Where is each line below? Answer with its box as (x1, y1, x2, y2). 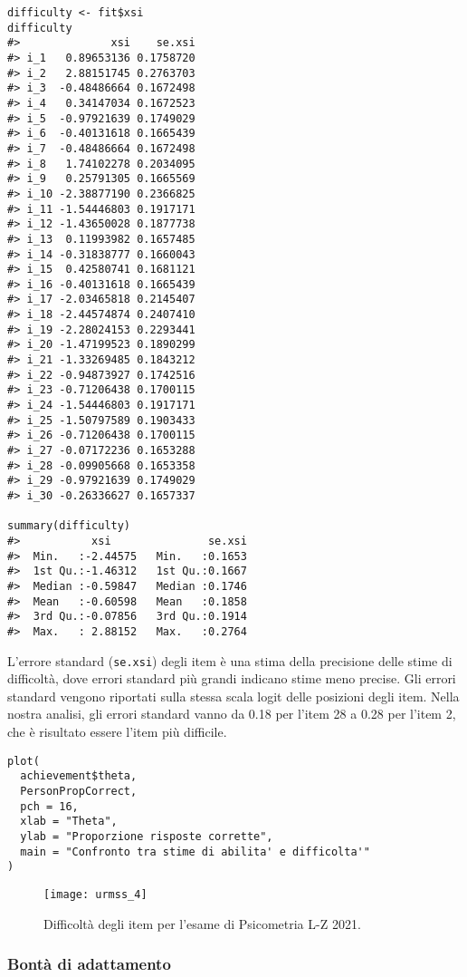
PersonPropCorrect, (20, 784, 138, 798)
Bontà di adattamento (7, 953, 171, 975)
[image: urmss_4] (43, 887, 148, 901)
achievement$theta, (20, 769, 138, 783)
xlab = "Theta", (20, 815, 118, 828)
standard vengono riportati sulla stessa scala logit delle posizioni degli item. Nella (7, 686, 460, 705)
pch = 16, (20, 799, 79, 813)
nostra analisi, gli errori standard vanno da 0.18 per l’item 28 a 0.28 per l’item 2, (7, 704, 456, 723)
